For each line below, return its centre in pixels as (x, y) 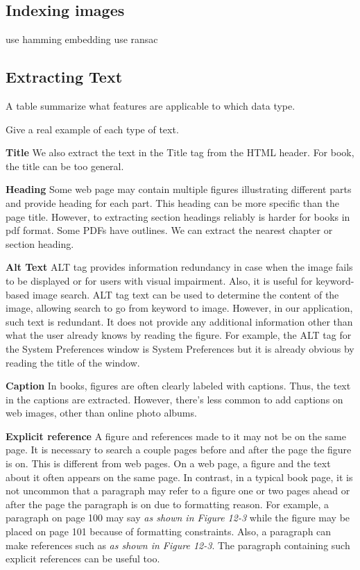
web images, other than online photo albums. (101, 413)
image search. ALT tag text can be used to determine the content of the (186, 294)
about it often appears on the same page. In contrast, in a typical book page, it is (179, 477)
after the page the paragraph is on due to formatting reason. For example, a (168, 504)
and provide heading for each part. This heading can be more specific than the (172, 202)
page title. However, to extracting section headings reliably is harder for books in (178, 216)
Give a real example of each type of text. (92, 129)
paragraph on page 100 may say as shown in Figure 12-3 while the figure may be (178, 518)
